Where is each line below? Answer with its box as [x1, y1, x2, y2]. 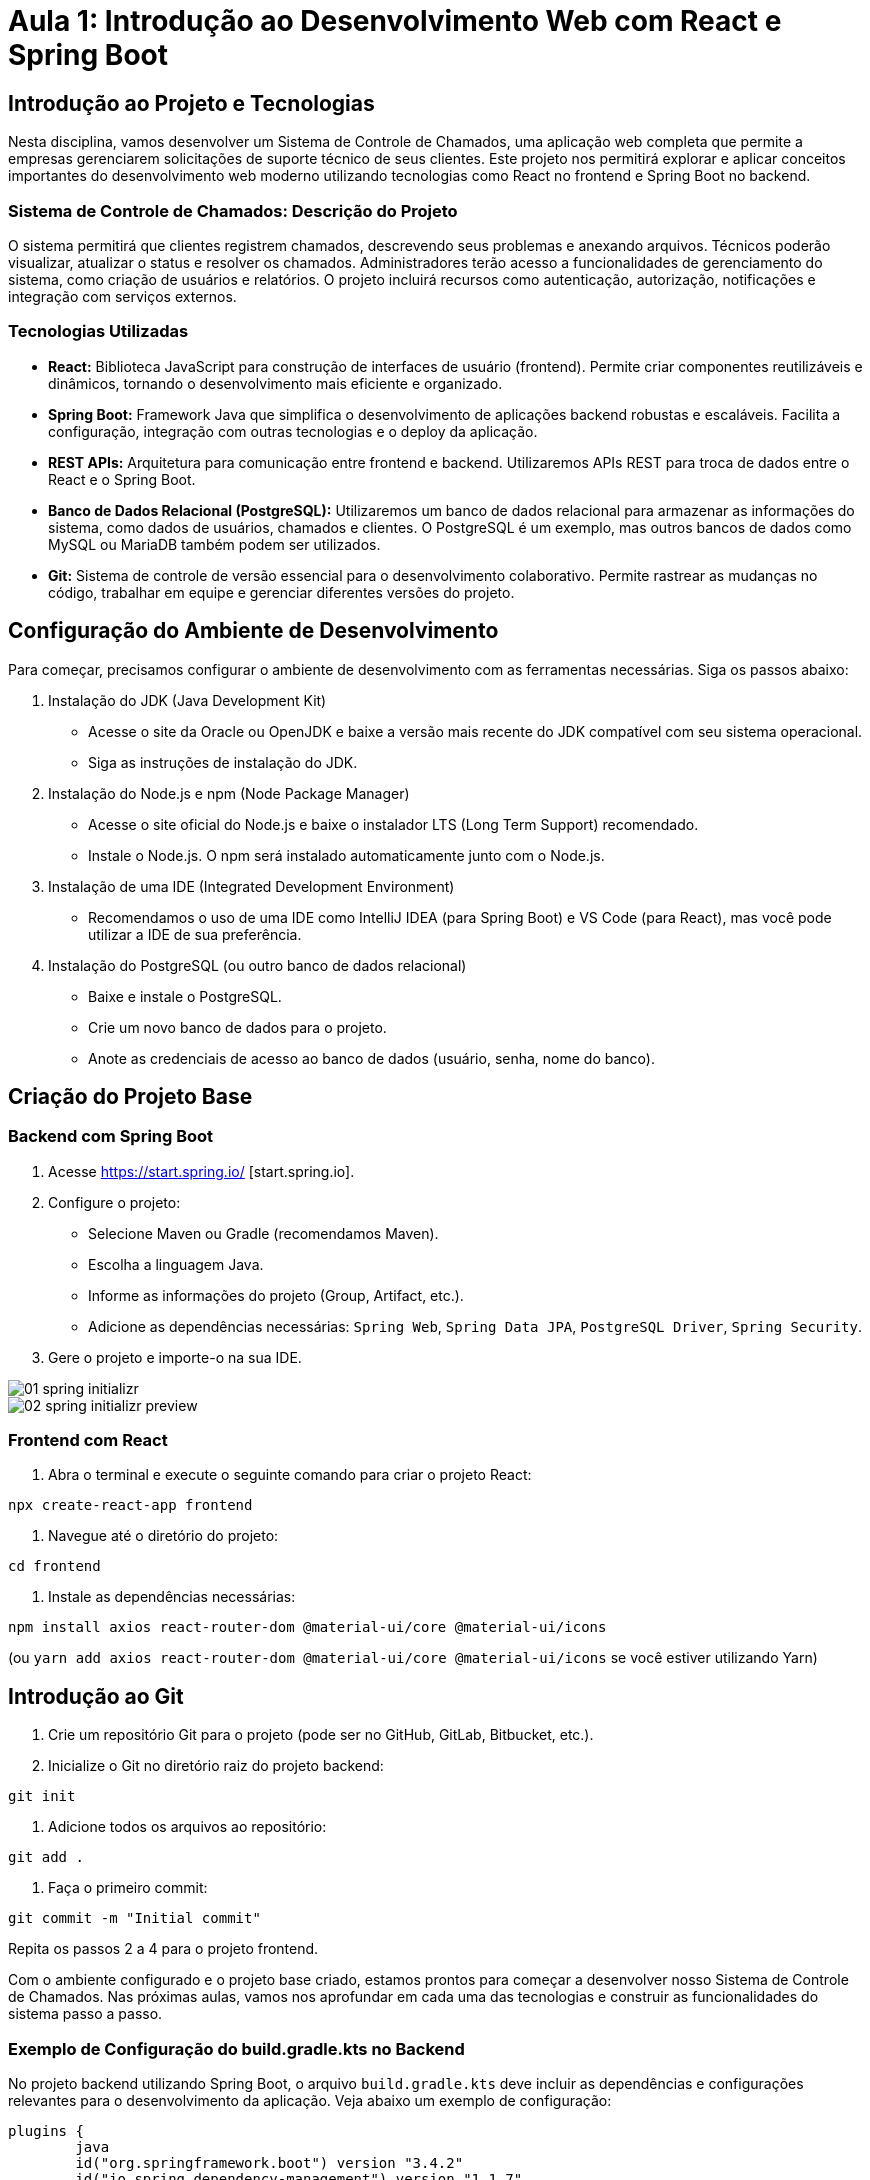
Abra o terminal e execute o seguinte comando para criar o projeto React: [48, 1466, 532, 1484]
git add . [8, 1849, 84, 1866]
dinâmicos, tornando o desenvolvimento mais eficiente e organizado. [48, 374, 503, 392]
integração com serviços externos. [8, 287, 237, 305]
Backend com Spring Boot [8, 1126, 214, 1147]
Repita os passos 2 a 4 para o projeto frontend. [8, 1940, 319, 1958]
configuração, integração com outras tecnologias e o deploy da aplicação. [48, 422, 538, 440]
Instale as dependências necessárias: [48, 1588, 296, 1606]
